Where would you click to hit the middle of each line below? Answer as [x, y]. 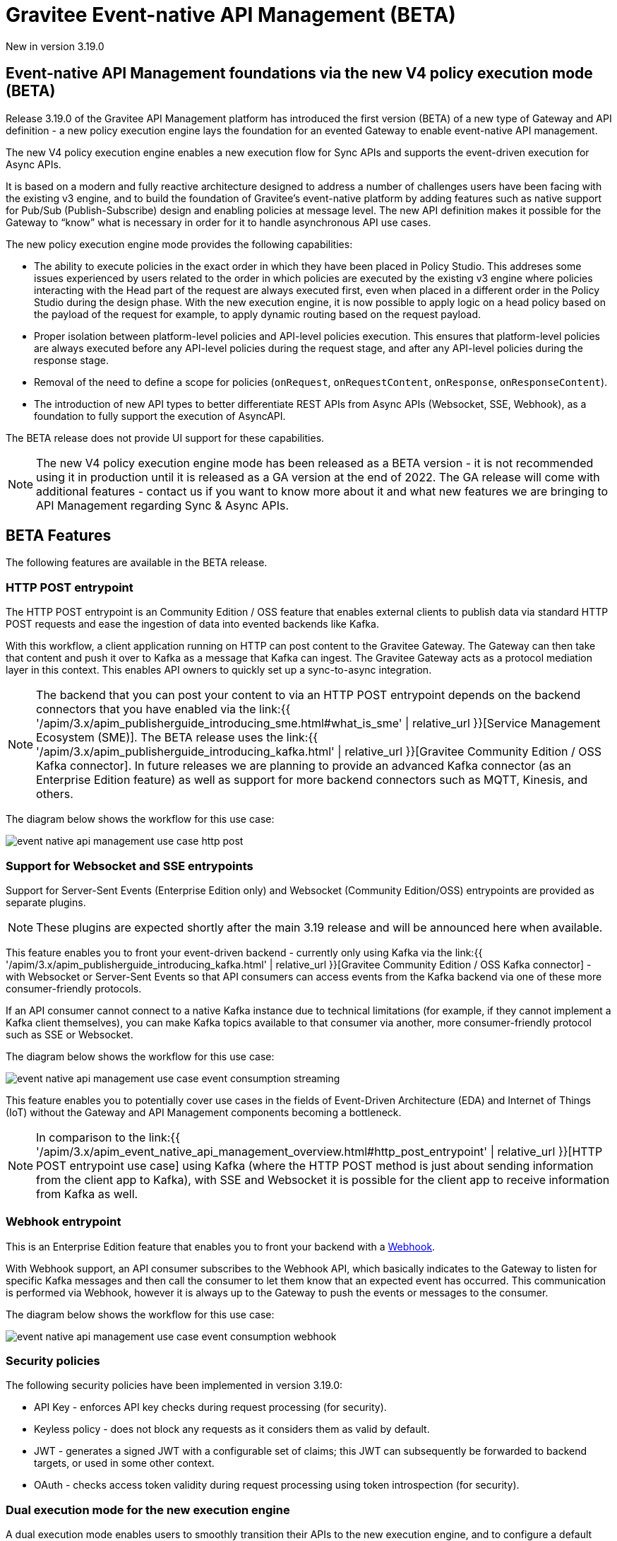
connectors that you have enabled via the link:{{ [163, 709]
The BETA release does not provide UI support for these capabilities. [165, 438]
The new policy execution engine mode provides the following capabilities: [179, 244]
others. [55, 794]
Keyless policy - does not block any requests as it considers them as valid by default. [232, 1429]
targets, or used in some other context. [124, 1463]
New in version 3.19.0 [55, 46]
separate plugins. [46, 902]
